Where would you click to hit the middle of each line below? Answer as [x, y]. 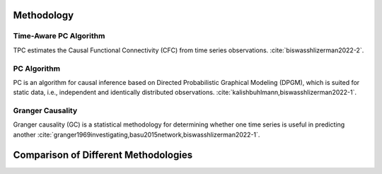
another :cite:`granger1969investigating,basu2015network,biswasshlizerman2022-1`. [137, 134]
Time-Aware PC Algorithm [59, 36]
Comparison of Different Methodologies [103, 155]
